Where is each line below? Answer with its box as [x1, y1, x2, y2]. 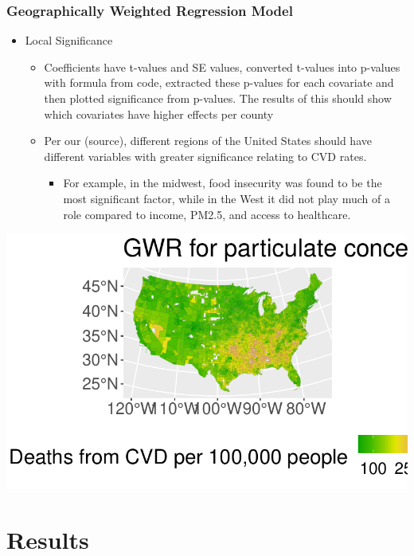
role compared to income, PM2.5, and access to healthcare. [63, 206, 351, 222]
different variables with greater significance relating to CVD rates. [44, 147, 367, 164]
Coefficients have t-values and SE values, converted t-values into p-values [44, 58, 400, 75]
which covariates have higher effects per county [44, 105, 274, 122]
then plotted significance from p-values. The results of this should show [44, 90, 392, 106]
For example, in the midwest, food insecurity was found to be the [63, 174, 382, 191]
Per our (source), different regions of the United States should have [44, 132, 372, 149]
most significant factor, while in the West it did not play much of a [63, 190, 390, 206]
